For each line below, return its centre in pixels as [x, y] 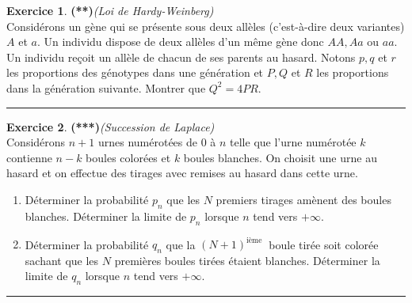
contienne [29, 157]
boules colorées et [128, 157]
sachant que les [62, 260]
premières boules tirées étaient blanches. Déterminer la [247, 260]
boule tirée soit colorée [324, 244]
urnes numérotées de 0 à [157, 142]
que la [181, 244]
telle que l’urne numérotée [293, 142]
